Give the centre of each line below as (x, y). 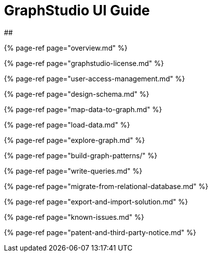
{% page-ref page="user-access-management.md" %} (95, 78)
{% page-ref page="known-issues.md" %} (74, 217)
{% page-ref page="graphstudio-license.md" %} (84, 63)
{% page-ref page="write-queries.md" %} (73, 171)
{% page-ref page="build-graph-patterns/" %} (81, 155)
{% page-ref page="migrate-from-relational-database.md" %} (106, 186)
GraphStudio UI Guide (77, 10)
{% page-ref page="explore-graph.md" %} (74, 140)
